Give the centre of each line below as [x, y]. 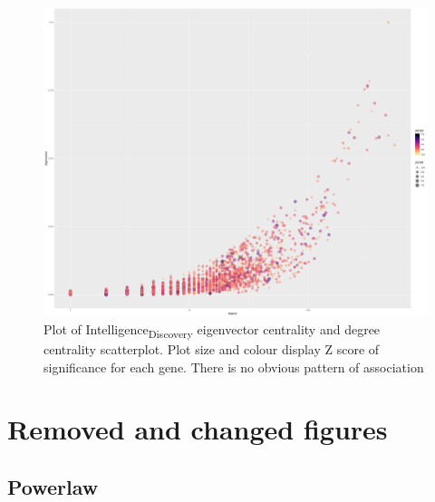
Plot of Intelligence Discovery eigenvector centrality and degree [212, 330]
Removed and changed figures [198, 429]
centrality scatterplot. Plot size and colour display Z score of [212, 348]
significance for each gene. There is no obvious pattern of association [234, 367]
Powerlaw [53, 486]
